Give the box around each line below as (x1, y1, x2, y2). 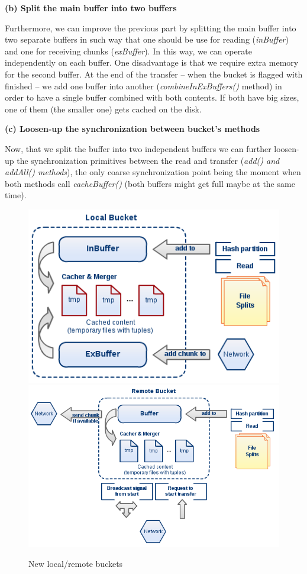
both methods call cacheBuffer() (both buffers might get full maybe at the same (5, 177, 295, 189)
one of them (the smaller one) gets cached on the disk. (5, 102, 202, 115)
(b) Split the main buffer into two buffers (5, 2, 177, 14)
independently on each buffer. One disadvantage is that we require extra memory (5, 56, 299, 69)
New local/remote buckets (28, 557, 123, 569)
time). (5, 189, 27, 201)
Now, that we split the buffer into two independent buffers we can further (5, 142, 272, 154)
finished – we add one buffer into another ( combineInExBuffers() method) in (5, 79, 282, 92)
